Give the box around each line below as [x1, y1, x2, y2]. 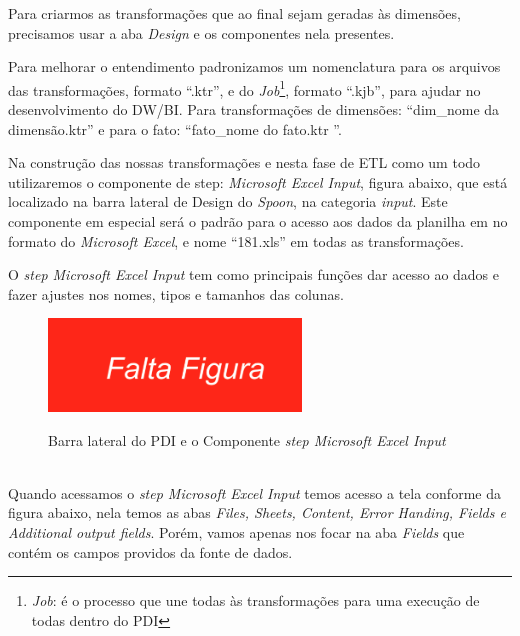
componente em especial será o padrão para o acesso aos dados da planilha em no [8, 211, 508, 231]
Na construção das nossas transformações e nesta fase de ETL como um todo [8, 152, 481, 173]
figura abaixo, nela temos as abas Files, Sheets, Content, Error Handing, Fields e [8, 502, 506, 523]
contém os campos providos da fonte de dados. [8, 541, 293, 562]
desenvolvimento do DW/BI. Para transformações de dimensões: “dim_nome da [8, 99, 500, 120]
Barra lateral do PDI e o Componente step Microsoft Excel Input [48, 429, 446, 450]
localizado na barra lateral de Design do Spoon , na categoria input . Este [8, 191, 448, 212]
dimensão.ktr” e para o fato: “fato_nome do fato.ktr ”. [8, 118, 342, 139]
